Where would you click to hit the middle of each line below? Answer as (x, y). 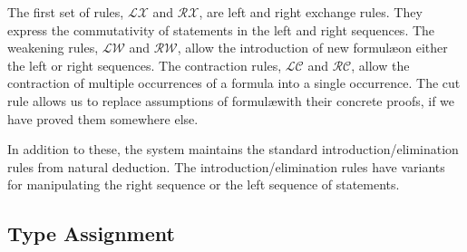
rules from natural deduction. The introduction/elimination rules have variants (226, 166)
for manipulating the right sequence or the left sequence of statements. (204, 184)
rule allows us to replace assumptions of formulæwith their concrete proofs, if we (231, 100)
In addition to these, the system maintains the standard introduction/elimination (233, 149)
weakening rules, (53, 48)
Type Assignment (91, 233)
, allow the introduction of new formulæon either (312, 48)
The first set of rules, (66, 12)
